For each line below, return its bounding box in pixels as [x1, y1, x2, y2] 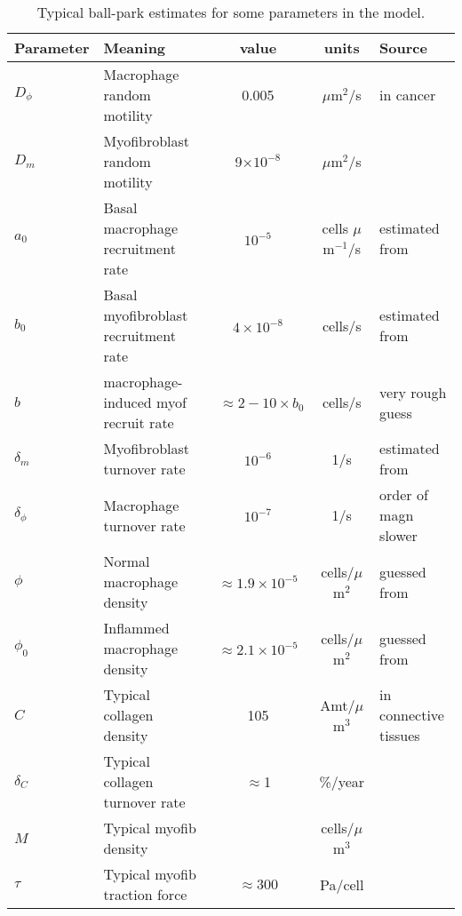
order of [379, 484, 428, 505]
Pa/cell [319, 873, 364, 895]
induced [103, 392, 152, 412]
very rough [379, 381, 447, 402]
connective [379, 705, 444, 725]
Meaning [103, 37, 166, 58]
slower [379, 525, 418, 546]
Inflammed [103, 617, 170, 638]
